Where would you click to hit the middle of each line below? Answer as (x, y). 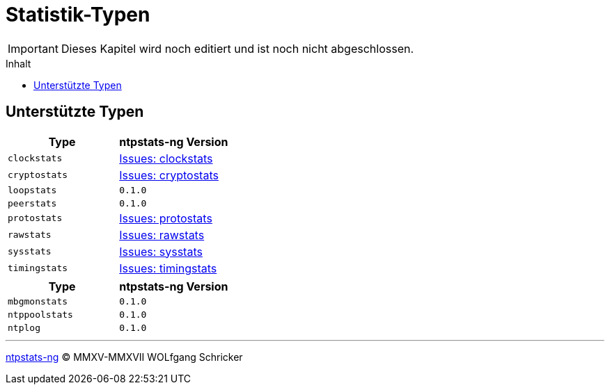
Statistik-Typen (78, 15)
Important (33, 48)
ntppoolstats (40, 314)
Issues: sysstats (161, 251)
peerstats (32, 203)
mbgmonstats (38, 301)
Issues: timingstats (168, 268)
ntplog (24, 327)
